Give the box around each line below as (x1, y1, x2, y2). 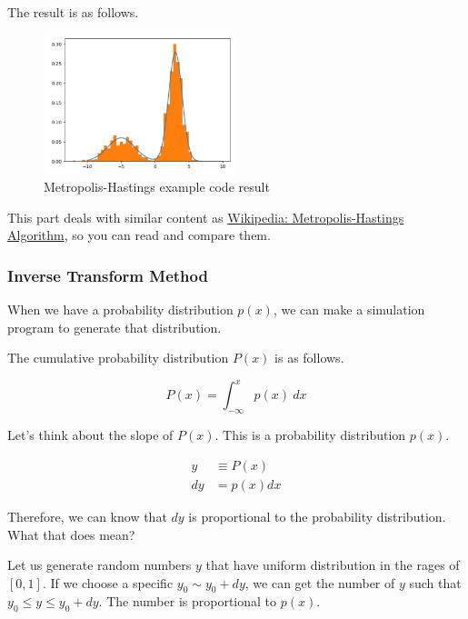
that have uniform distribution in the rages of (205, 555, 460, 574)
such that (409, 573, 462, 592)
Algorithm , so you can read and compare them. (7, 225, 271, 245)
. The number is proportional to (98, 592, 277, 611)
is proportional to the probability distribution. (188, 506, 446, 525)
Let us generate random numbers (7, 555, 192, 574)
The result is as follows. (7, 3, 139, 21)
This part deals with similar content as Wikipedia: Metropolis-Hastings (7, 207, 404, 226)
